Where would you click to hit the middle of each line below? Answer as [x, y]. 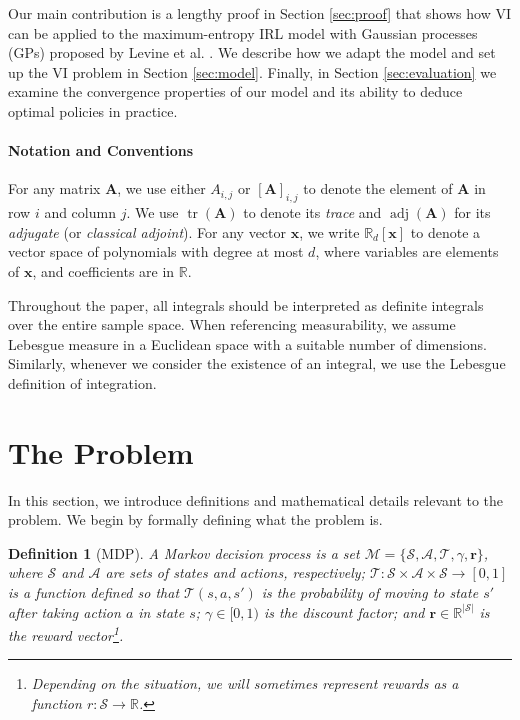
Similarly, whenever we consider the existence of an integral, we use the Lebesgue [257, 363]
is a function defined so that [94, 592]
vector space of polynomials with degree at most [156, 251]
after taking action [64, 611]
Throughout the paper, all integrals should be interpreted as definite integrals [246, 304]
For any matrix [54, 188]
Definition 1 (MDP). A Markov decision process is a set [184, 552]
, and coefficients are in [103, 270]
